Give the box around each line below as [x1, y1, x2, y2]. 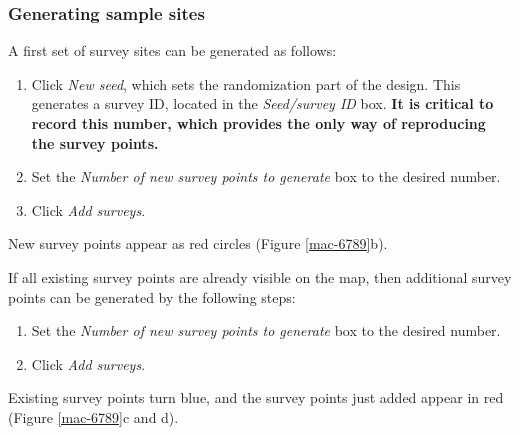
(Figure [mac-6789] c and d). [8, 406, 179, 427]
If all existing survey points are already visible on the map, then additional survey [8, 266, 512, 287]
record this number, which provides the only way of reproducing [31, 113, 486, 133]
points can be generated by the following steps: [8, 286, 296, 307]
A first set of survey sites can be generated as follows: [8, 40, 337, 61]
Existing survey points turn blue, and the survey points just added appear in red [8, 387, 504, 408]
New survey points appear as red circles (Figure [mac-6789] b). [8, 233, 388, 254]
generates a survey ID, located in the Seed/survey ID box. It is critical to [31, 93, 494, 114]
